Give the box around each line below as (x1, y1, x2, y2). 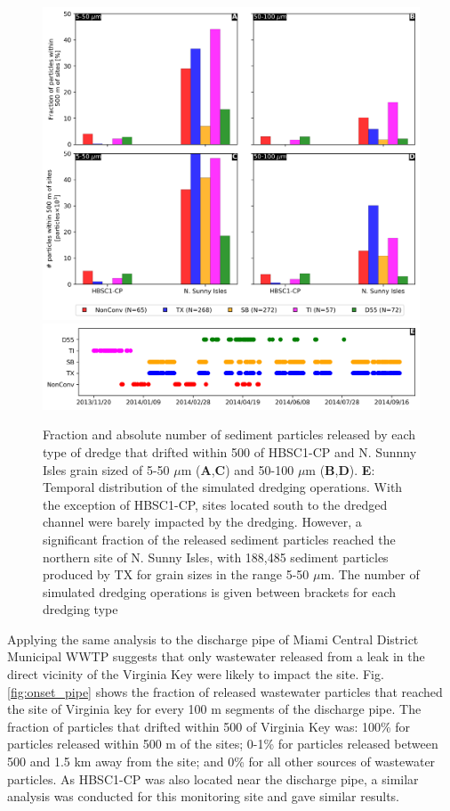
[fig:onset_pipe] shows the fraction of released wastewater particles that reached (7, 682, 443, 700)
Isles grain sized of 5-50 (43, 460, 170, 479)
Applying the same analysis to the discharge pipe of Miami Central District (7, 629, 419, 648)
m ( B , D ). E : (305, 460, 375, 479)
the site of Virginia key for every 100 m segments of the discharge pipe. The (7, 700, 422, 718)
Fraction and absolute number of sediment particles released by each (43, 425, 416, 444)
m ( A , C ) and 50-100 (181, 460, 294, 479)
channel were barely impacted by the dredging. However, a (43, 512, 362, 531)
